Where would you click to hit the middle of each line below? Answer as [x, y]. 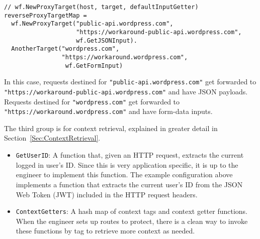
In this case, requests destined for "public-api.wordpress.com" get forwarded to [130, 82]
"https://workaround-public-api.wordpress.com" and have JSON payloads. [126, 91]
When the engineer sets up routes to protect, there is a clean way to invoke [132, 221]
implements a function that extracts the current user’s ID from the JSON [129, 184]
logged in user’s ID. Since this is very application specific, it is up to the [127, 164]
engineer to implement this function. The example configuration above [124, 174]
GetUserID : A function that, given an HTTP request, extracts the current [130, 155]
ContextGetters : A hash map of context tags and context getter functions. [132, 211]
